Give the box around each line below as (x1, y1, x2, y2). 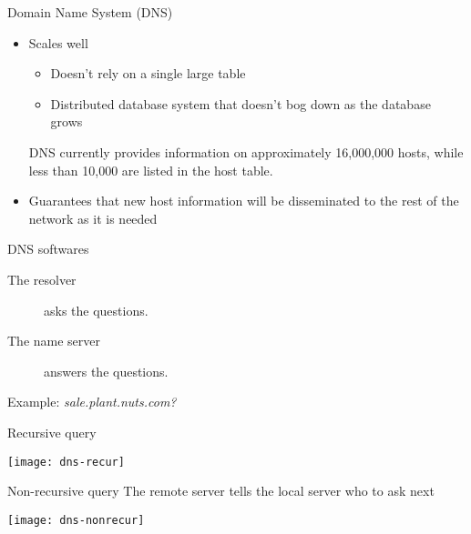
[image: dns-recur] (7, 455, 125, 469)
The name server (7, 331, 101, 350)
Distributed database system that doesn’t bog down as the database (50, 94, 431, 113)
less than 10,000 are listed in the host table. (28, 160, 273, 179)
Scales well (28, 33, 88, 52)
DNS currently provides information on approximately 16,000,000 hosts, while (28, 142, 464, 161)
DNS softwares (7, 239, 89, 258)
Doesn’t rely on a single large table (50, 64, 246, 83)
